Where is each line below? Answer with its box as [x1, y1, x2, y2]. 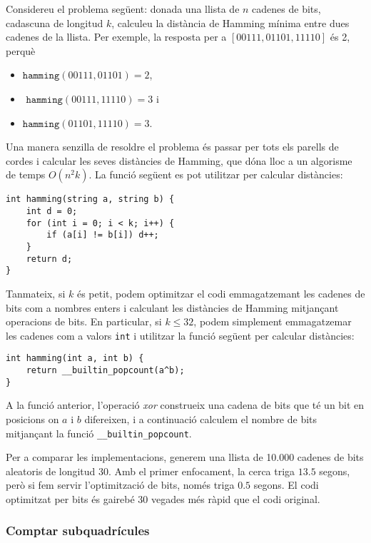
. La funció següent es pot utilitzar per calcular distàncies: [88, 167, 343, 182]
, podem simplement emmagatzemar [193, 314, 352, 329]
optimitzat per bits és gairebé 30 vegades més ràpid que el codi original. [6, 491, 320, 506]
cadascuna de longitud [6, 15, 103, 30]
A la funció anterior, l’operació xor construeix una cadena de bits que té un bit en [6, 397, 365, 412]
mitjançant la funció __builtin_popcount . [6, 425, 192, 440]
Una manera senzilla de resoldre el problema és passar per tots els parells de [6, 139, 339, 154]
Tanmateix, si [6, 285, 66, 300]
